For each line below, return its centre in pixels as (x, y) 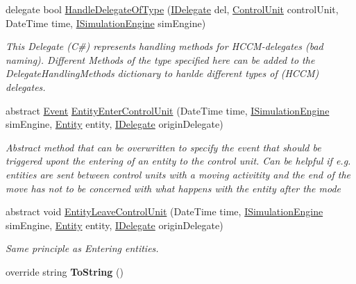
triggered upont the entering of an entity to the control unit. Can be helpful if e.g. (178, 161)
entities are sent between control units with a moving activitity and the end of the (178, 174)
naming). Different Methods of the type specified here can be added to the (160, 59)
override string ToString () (65, 271)
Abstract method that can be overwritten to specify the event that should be (163, 147)
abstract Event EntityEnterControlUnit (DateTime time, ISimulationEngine (168, 110)
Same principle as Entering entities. (82, 248)
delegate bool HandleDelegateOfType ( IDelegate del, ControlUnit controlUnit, (172, 9)
